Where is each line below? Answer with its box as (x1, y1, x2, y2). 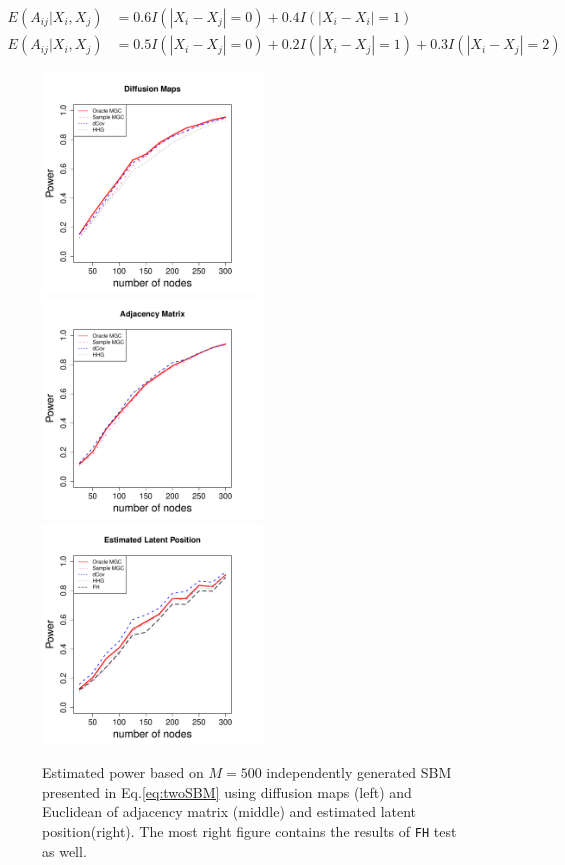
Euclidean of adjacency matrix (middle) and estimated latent (42, 801, 417, 822)
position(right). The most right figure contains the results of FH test (42, 821, 457, 842)
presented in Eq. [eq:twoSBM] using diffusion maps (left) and (42, 781, 412, 802)
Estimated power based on (42, 762, 204, 783)
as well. (42, 840, 87, 861)
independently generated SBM (266, 762, 452, 783)
